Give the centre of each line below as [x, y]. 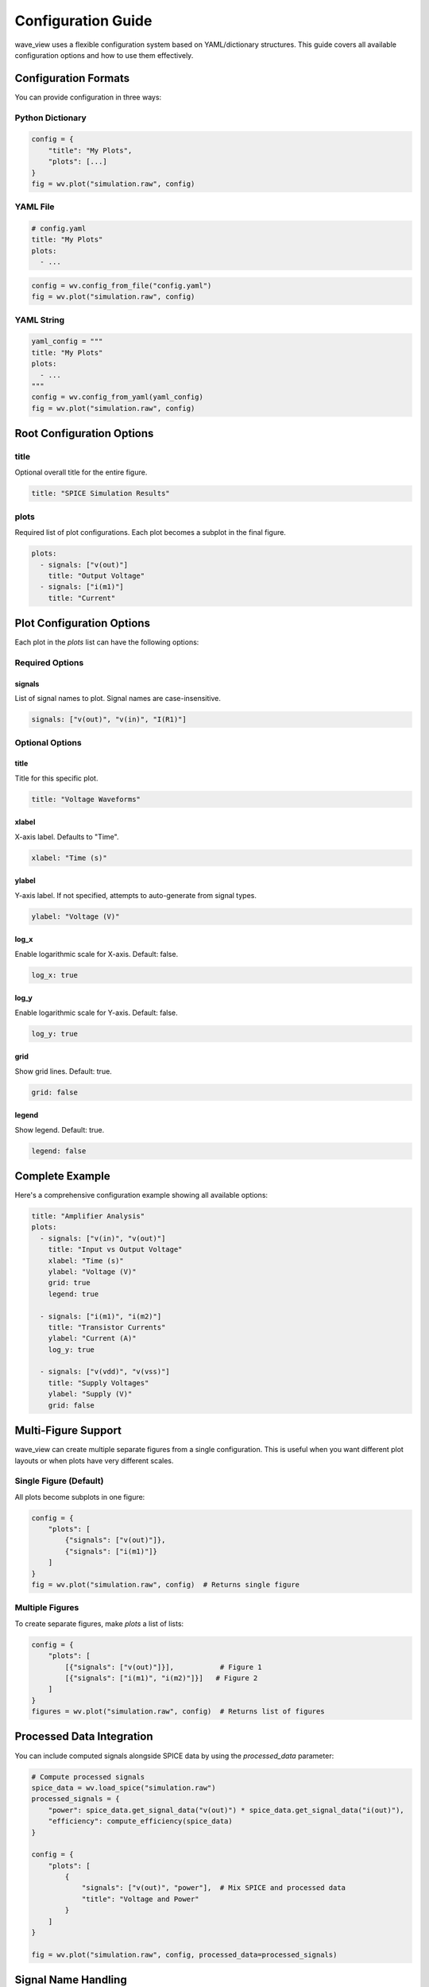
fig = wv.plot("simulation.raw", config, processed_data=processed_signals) [184, 1954]
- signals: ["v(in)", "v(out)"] [103, 1238]
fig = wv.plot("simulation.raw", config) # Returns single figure [166, 1584]
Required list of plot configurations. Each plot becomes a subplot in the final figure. [150, 533]
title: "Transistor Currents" [107, 1327]
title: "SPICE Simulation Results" [100, 494]
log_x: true [55, 975]
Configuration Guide [83, 21]
